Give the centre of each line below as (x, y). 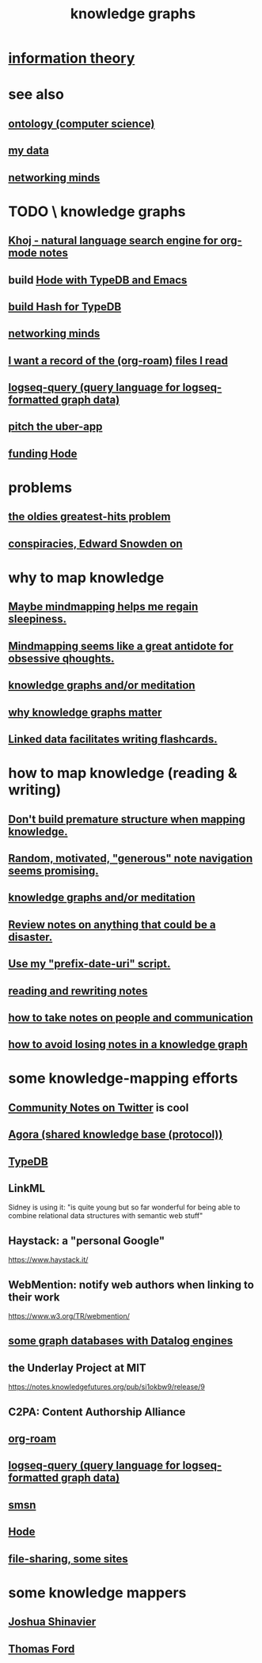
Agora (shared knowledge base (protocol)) (116, 1135)
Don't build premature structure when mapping (127, 819)
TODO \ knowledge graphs (97, 211)
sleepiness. (38, 619)
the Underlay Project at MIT (77, 1367)
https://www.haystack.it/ (48, 1260)
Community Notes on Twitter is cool (99, 1108)
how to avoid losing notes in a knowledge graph (128, 1044)
